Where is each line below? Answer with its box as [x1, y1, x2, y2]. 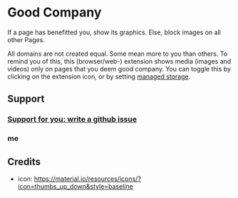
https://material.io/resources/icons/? [33, 174, 141, 183]
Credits [7, 155, 41, 168]
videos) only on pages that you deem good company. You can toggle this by [7, 64, 232, 73]
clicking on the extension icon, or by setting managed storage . [7, 72, 191, 81]
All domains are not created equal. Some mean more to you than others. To [7, 49, 228, 58]
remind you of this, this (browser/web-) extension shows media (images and [7, 56, 232, 65]
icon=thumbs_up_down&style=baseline [17, 182, 133, 190]
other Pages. [7, 35, 45, 44]
